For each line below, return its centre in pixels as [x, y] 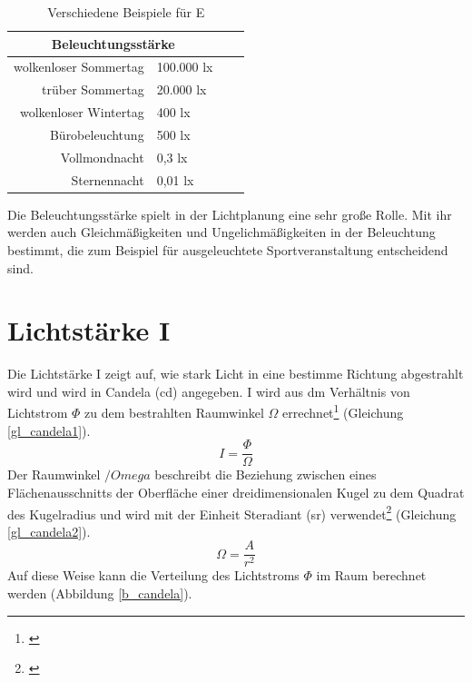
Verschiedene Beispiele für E [126, 12]
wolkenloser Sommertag [79, 67]
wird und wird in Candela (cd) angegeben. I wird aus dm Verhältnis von [209, 391]
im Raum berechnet [371, 575]
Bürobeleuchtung [97, 134]
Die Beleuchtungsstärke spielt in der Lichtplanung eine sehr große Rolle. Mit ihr [230, 214]
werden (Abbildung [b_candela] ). [100, 593]
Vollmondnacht [102, 157]
